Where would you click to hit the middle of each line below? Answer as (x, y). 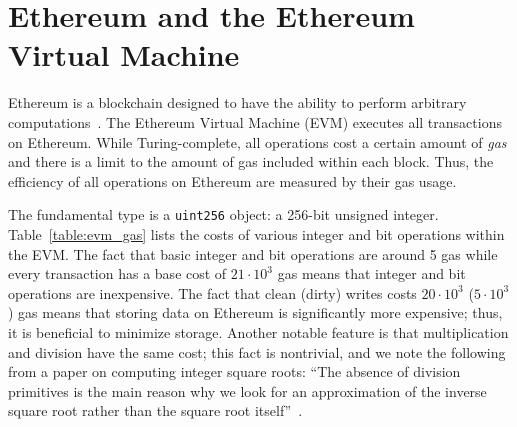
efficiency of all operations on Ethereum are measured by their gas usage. (232, 180)
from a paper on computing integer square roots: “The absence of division (234, 371)
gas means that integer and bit (371, 273)
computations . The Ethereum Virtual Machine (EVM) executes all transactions (255, 121)
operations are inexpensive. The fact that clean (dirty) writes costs (212, 292)
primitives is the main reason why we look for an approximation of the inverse (247, 390)
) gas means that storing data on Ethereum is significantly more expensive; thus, (255, 312)
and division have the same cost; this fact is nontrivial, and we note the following (257, 351)
